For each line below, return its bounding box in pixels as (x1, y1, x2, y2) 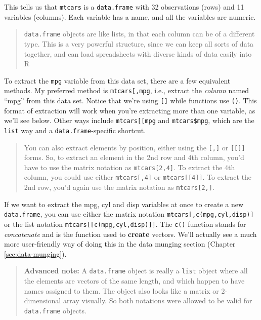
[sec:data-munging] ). (4, 248, 67, 259)
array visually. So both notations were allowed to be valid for (63, 295, 252, 306)
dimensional (24, 295, 61, 306)
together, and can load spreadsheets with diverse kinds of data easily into (24, 48, 252, 59)
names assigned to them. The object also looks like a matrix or (24, 285, 219, 296)
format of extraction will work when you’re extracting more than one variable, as (4, 105, 255, 115)
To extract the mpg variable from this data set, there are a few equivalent (4, 75, 231, 86)
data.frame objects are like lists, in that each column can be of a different (24, 28, 255, 39)
